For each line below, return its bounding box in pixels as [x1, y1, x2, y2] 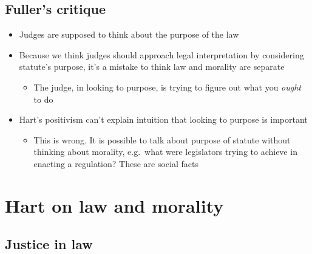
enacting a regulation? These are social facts [33, 157, 198, 170]
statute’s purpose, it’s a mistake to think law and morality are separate [19, 60, 285, 73]
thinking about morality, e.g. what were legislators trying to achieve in [33, 145, 297, 158]
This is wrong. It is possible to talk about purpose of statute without [33, 133, 291, 146]
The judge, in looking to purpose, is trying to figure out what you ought [33, 80, 301, 93]
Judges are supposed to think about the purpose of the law [19, 28, 239, 41]
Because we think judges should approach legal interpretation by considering [19, 48, 304, 61]
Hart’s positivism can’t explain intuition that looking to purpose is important [19, 113, 308, 126]
